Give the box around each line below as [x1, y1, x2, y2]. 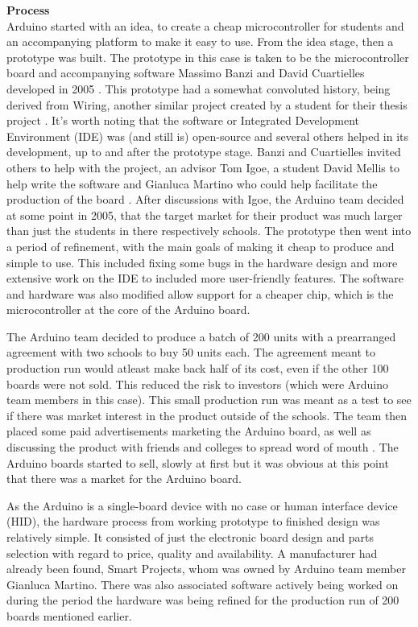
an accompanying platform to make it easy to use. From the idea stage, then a [6, 33, 394, 50]
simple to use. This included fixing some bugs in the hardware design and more [6, 254, 398, 270]
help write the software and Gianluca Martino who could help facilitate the [6, 175, 378, 192]
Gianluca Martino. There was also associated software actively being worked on [6, 575, 399, 592]
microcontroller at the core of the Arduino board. [6, 301, 250, 318]
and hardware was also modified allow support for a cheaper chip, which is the [6, 285, 394, 302]
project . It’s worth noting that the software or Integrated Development [6, 112, 360, 129]
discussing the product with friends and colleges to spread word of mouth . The [6, 439, 399, 456]
